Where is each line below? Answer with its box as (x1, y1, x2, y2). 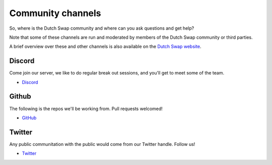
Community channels (9, 8, 101, 19)
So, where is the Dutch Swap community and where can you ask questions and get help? (9, 25, 194, 31)
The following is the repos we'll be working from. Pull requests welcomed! (9, 106, 163, 112)
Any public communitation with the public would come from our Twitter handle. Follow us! (9, 141, 195, 147)
